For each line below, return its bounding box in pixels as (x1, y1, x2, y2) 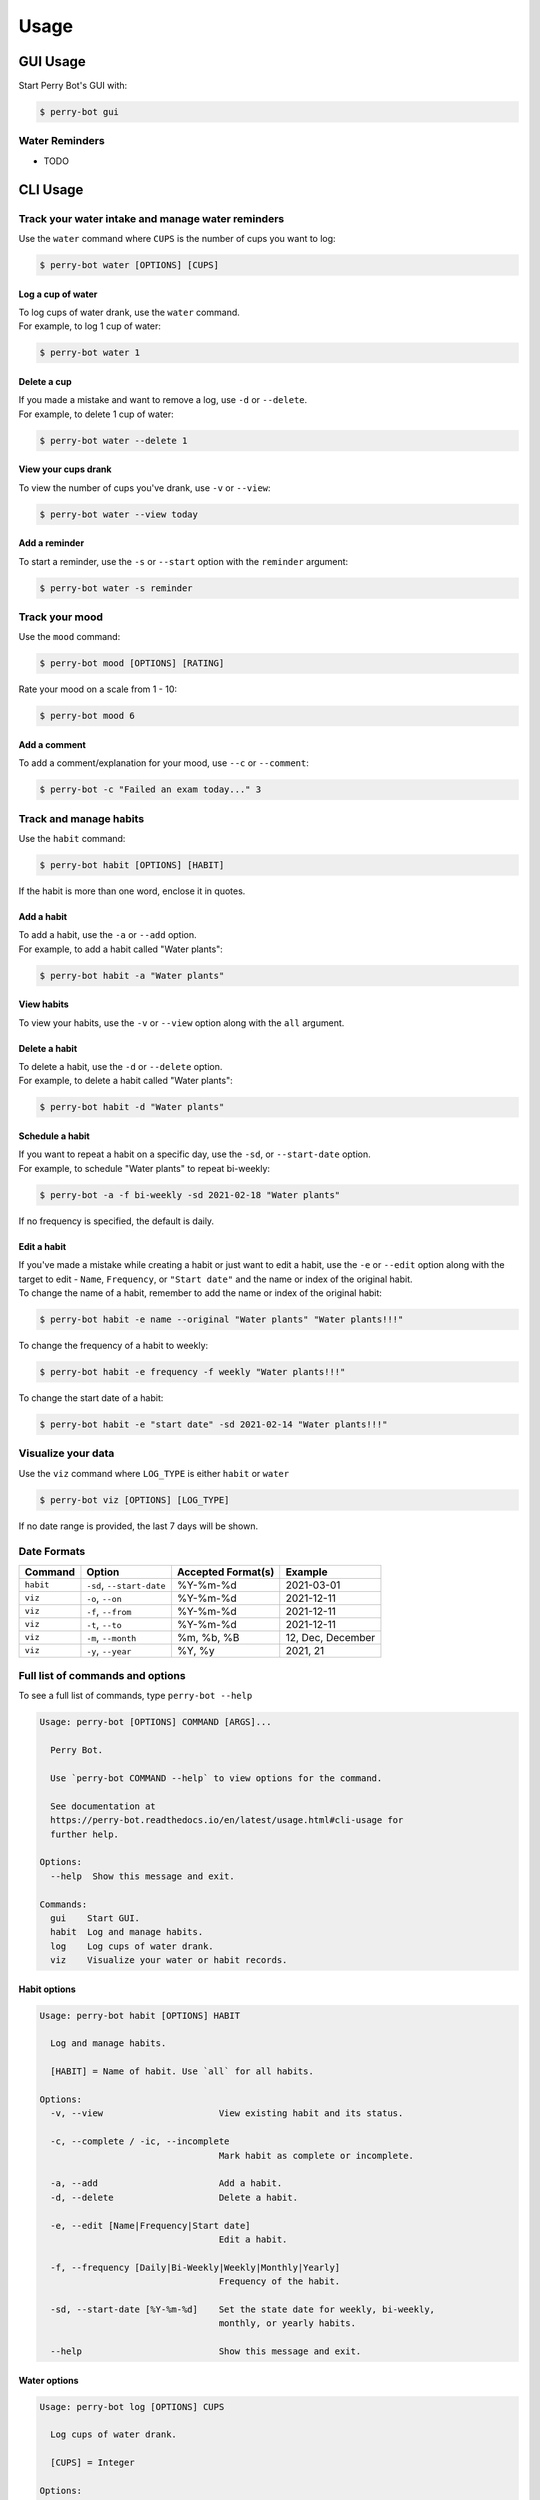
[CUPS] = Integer (50, 2457, 135, 2469)
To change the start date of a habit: (18, 1391, 164, 1404)
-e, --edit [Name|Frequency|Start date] (50, 2220, 251, 2231)
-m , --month (86, 1630, 137, 1644)
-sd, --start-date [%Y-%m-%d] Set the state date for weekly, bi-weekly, (50, 2303, 435, 2315)
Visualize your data (18, 1446, 115, 1460)
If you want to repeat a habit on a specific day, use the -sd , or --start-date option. (18, 1148, 372, 1160)
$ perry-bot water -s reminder (39, 582, 194, 594)
